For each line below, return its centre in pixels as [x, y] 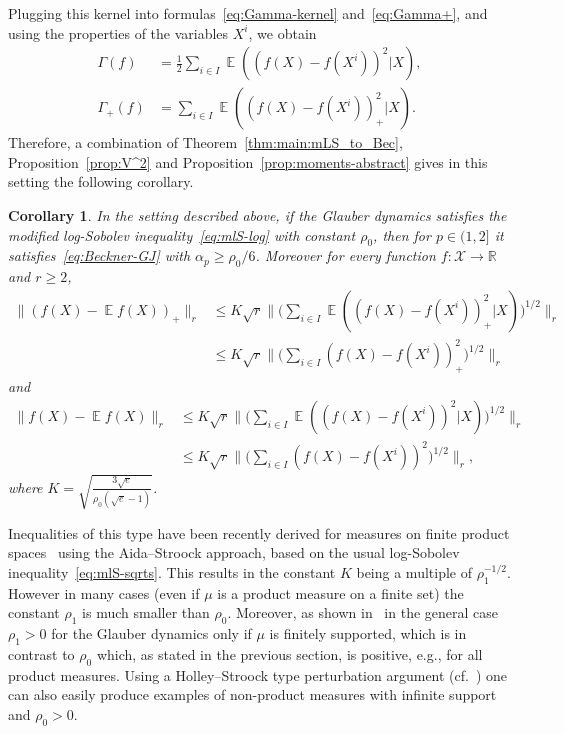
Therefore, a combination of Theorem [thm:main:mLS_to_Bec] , [205, 142]
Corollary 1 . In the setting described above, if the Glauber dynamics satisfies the [257, 215]
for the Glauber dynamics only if [151, 633]
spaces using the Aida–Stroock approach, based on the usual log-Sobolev [234, 552]
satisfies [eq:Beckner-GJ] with [99, 255]
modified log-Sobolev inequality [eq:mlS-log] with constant [182, 234]
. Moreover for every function [345, 255]
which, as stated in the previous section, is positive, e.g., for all [289, 654]
